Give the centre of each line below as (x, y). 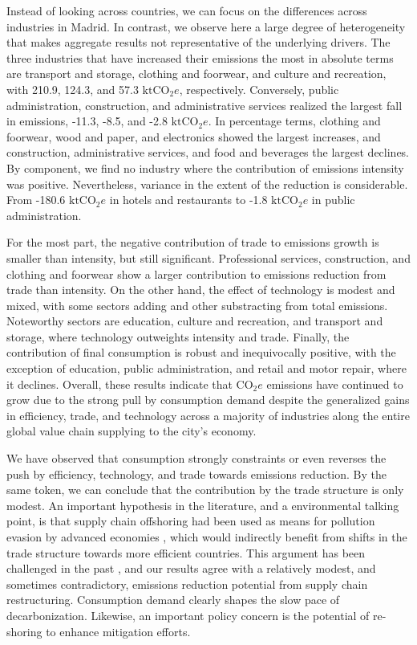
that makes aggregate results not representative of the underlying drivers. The (198, 42)
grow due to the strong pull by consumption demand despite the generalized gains (208, 400)
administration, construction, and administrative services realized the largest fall (204, 105)
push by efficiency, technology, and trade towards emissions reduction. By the (196, 474)
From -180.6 (36, 200)
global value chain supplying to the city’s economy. (132, 431)
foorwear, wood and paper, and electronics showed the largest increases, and (194, 136)
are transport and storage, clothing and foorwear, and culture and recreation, (196, 73)
